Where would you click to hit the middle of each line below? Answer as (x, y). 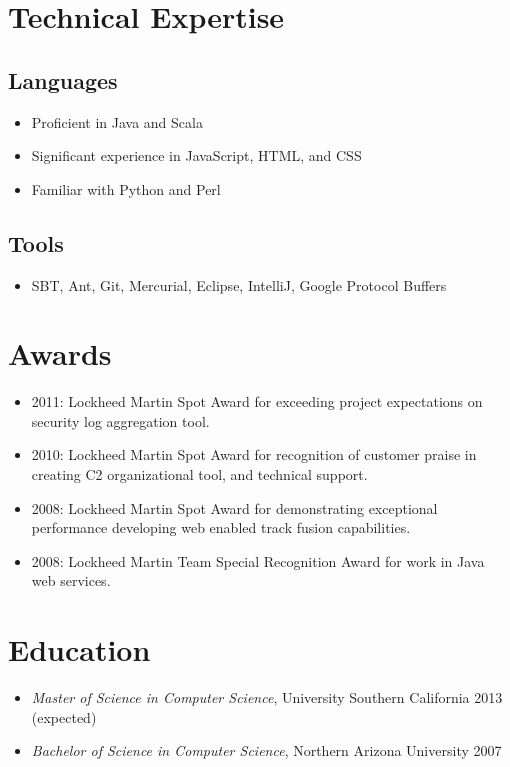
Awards (60, 353)
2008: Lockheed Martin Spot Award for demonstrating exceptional (234, 507)
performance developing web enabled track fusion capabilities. (221, 527)
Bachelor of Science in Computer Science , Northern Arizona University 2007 (266, 750)
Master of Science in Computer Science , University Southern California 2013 (267, 697)
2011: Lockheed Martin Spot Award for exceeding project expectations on (257, 401)
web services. (71, 580)
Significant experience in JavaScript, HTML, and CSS (196, 155)
